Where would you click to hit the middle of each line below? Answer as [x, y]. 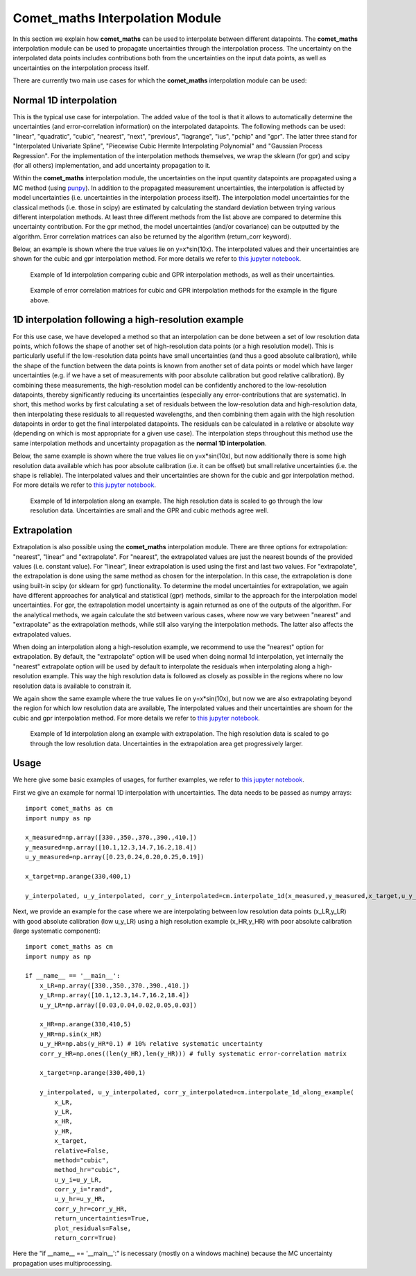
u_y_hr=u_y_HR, [80, 1199]
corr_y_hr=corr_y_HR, [91, 1209]
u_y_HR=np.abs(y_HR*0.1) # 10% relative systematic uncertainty [151, 1044]
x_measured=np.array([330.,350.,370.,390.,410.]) [111, 838]
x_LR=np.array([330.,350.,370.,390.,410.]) [114, 985]
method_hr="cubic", [87, 1170]
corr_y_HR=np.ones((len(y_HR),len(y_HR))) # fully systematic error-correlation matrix [193, 1053]
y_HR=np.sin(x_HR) [71, 1034]
